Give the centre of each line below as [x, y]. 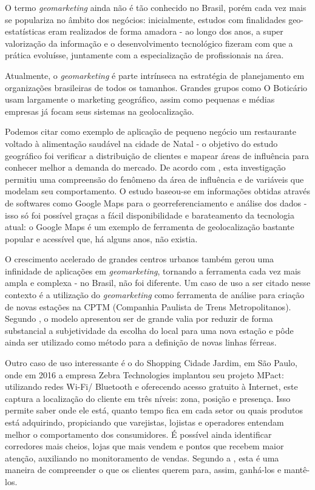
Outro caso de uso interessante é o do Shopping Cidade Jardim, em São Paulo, [151, 363]
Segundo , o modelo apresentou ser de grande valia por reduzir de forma [139, 318]
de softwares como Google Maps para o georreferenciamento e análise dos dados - [156, 202]
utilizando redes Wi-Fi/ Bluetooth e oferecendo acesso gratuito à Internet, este [151, 386]
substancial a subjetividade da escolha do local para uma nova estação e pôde [149, 330]
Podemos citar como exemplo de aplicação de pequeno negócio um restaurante [151, 131]
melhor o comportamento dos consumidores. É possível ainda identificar [138, 434]
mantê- [297, 470]
